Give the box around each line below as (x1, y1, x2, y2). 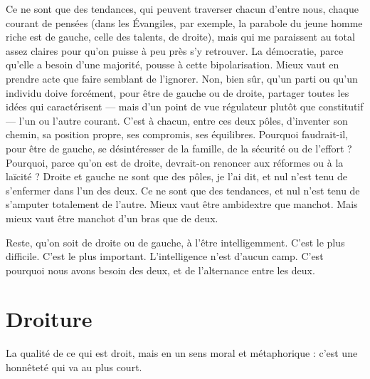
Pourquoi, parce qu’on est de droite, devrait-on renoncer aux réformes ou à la (6, 155, 344, 170)
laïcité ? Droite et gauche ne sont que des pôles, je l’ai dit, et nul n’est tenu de (6, 169, 347, 184)
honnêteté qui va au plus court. (6, 360, 142, 374)
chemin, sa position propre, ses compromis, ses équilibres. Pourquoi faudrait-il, (6, 127, 348, 142)
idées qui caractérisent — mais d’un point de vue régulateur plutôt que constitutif (6, 99, 364, 114)
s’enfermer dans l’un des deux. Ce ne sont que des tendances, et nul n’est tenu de (6, 182, 360, 197)
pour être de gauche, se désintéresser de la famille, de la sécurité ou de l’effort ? (6, 140, 352, 155)
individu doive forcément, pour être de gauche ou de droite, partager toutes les (6, 85, 349, 100)
